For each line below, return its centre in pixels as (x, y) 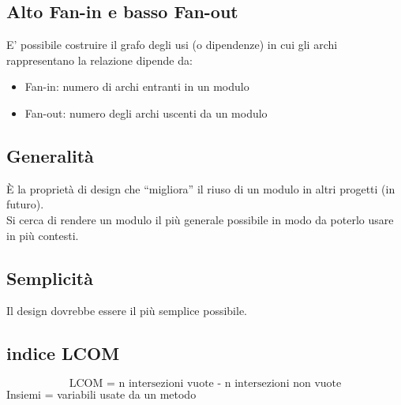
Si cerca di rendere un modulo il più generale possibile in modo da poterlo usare (200, 219)
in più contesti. (43, 235)
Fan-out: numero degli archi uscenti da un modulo (146, 112)
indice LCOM (63, 353)
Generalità (50, 155)
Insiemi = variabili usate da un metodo (101, 394)
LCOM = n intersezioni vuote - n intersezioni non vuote (205, 384)
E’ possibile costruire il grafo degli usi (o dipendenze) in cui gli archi (172, 45)
